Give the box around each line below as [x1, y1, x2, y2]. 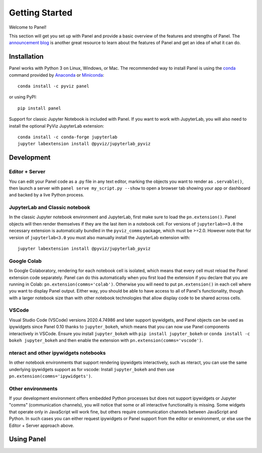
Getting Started [9, 7, 73, 18]
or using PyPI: [9, 94, 37, 100]
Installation [9, 52, 44, 61]
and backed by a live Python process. [9, 192, 84, 198]
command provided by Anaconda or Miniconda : [9, 72, 104, 78]
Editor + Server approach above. [9, 422, 75, 428]
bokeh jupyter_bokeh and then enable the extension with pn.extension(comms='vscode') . [9, 338, 203, 343]
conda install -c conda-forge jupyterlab [17, 134, 117, 140]
